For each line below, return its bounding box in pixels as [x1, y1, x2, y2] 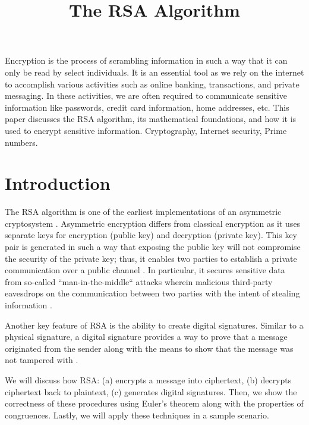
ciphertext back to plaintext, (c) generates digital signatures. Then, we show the [5, 385, 297, 398]
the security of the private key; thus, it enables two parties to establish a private [5, 252, 297, 264]
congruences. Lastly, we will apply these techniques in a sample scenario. [5, 408, 269, 421]
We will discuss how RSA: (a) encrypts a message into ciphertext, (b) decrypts [5, 373, 292, 386]
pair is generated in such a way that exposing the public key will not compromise [5, 240, 301, 253]
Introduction [5, 171, 111, 195]
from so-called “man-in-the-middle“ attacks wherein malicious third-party [5, 275, 273, 287]
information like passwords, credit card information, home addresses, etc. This [5, 101, 289, 113]
